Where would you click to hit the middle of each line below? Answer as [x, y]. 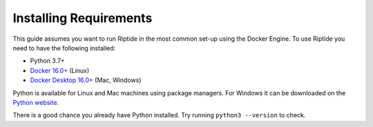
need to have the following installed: [64, 48]
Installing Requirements [83, 18]
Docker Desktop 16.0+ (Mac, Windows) [86, 80]
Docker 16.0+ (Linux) [60, 70]
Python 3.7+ [47, 61]
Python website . [36, 102]
